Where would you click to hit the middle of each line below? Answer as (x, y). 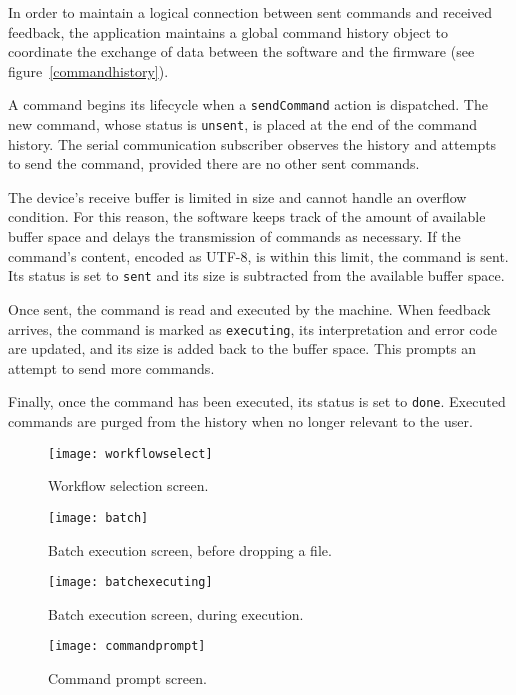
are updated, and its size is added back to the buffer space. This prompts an (242, 348)
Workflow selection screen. (128, 485)
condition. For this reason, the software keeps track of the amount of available (247, 216)
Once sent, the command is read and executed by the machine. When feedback (249, 308)
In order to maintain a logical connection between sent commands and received (250, 12)
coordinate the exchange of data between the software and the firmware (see (241, 51)
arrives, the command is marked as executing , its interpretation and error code (252, 328)
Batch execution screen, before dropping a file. (190, 549)
